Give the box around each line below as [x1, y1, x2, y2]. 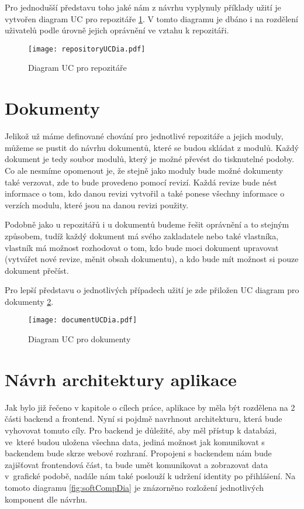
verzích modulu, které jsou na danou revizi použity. [5, 198, 189, 211]
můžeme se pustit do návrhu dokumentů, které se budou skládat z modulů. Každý [5, 141, 299, 153]
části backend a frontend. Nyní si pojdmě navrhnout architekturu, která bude [5, 412, 282, 425]
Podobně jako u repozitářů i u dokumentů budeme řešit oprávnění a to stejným [5, 218, 289, 231]
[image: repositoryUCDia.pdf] [28, 44, 146, 53]
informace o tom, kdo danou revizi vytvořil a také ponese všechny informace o [5, 187, 285, 200]
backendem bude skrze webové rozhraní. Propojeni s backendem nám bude [5, 447, 272, 459]
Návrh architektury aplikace [5, 367, 237, 391]
